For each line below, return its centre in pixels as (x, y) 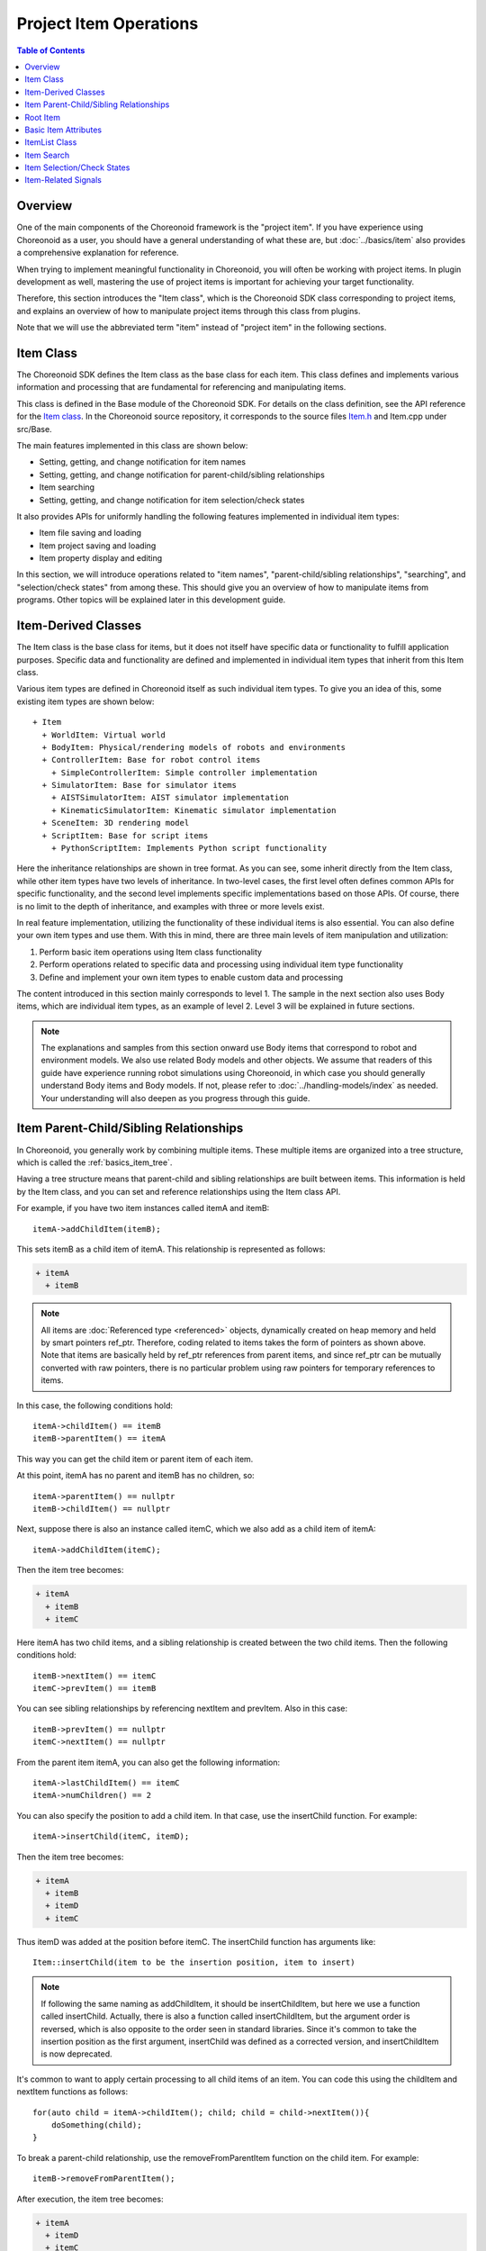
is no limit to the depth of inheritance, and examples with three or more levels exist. (171, 906)
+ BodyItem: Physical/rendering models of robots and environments (194, 747)
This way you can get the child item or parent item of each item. (135, 1459)
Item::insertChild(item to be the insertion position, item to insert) (194, 1962)
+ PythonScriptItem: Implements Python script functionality (189, 848)
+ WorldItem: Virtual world (104, 735)
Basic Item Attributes (63, 130)
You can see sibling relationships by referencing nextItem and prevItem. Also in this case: (182, 1709)
